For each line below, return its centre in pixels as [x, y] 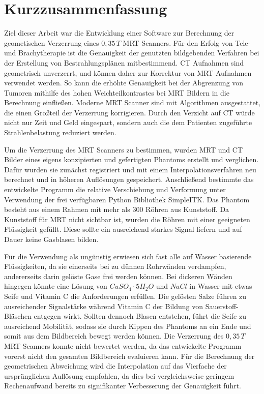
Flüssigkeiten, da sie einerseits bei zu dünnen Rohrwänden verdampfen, [115, 266]
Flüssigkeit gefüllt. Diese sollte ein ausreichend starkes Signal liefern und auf [123, 229]
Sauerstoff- [222, 306]
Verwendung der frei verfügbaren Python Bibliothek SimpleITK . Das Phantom [127, 199]
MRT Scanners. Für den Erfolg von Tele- [187, 42]
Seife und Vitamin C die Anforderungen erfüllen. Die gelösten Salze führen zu [125, 296]
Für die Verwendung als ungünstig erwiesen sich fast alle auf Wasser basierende [128, 256]
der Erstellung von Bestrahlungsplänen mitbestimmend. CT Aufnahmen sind [124, 62]
